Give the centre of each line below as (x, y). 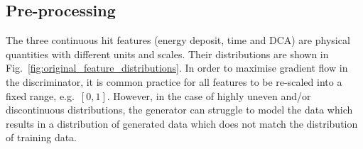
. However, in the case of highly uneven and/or (209, 95)
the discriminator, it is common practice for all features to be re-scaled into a (174, 81)
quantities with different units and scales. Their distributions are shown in (167, 54)
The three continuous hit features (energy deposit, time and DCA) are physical (178, 40)
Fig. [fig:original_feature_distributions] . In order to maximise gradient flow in (177, 68)
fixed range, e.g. (40, 95)
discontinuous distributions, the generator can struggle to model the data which (179, 110)
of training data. (42, 137)
